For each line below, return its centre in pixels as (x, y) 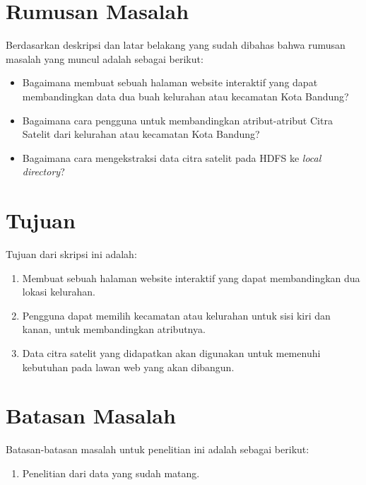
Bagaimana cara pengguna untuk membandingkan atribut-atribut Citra (177, 120)
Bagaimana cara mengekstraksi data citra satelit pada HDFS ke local (172, 157)
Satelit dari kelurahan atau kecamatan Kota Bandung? (141, 134)
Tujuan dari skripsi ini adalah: (71, 254)
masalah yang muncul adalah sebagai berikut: (105, 58)
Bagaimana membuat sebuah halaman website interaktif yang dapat (170, 82)
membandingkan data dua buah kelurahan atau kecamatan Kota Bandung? (185, 96)
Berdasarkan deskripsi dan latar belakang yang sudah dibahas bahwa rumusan (176, 45)
